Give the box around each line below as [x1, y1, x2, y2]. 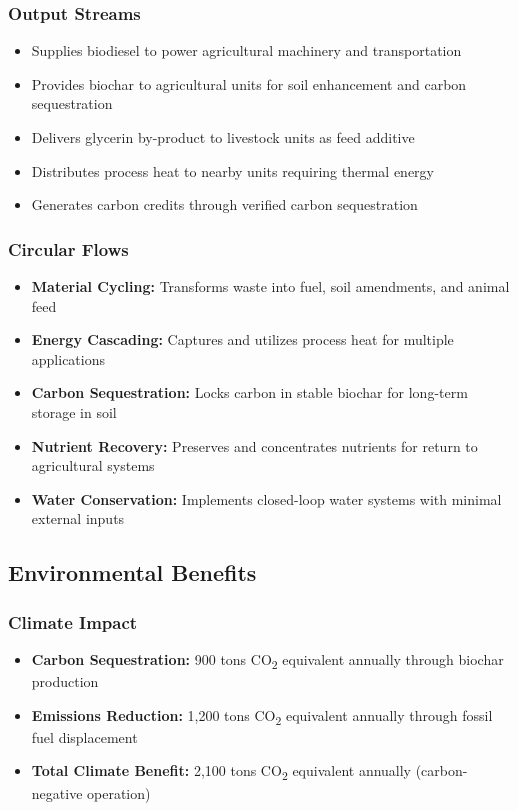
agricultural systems [31, 455, 155, 476]
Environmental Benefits [8, 557, 257, 588]
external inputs [31, 508, 125, 529]
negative [31, 782, 83, 803]
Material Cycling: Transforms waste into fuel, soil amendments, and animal [31, 276, 510, 296]
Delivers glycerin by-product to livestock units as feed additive [31, 127, 415, 147]
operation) [87, 782, 151, 803]
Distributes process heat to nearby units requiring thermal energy [31, 160, 435, 181]
